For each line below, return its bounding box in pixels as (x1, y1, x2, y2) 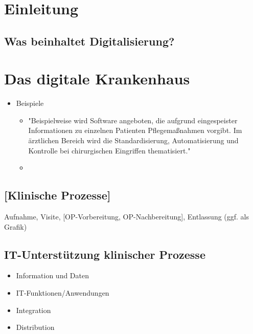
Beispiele (16, 98, 44, 108)
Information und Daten (16, 270, 89, 281)
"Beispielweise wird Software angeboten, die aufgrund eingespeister (28, 115, 238, 125)
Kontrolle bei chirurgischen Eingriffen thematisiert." (28, 145, 191, 155)
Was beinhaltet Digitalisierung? (4, 33, 175, 49)
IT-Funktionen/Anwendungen (16, 287, 109, 298)
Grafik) (4, 221, 27, 232)
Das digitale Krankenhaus (4, 68, 190, 89)
